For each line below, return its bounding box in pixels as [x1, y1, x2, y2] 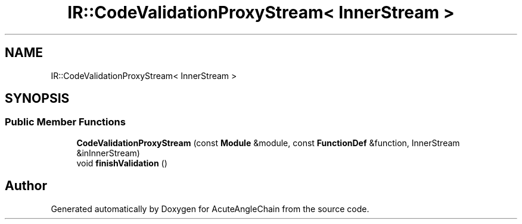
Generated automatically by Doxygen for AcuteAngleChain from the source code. [51, 203, 369, 214]
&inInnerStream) [76, 147, 140, 158]
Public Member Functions [5, 116, 126, 128]
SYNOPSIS [5, 91, 70, 106]
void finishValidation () [76, 157, 167, 168]
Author [5, 178, 47, 194]
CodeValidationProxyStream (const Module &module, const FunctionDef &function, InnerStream [76, 137, 460, 148]
